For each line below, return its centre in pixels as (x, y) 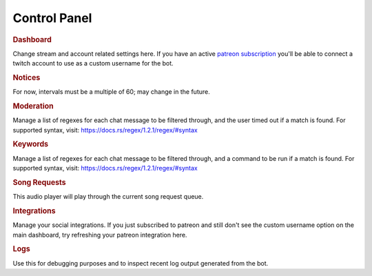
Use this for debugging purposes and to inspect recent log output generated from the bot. (141, 263)
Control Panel (52, 18)
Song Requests (39, 182)
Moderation (33, 106)
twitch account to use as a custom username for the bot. (93, 63)
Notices (27, 77)
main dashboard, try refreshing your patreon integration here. (100, 235)
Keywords (30, 144)
